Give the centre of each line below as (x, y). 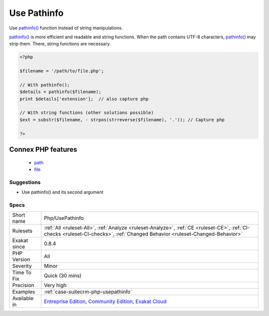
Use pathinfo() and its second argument (63, 192)
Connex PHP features (43, 150)
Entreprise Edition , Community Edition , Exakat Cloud (105, 302)
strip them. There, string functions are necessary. (60, 44)
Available (23, 299)
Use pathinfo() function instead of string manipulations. (66, 28)
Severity (22, 266)
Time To (22, 273)
